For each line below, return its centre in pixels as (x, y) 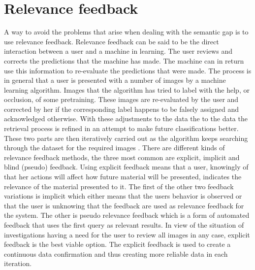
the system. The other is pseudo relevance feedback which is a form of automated (127, 215)
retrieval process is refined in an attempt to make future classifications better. (121, 128)
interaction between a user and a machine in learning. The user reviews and (118, 51)
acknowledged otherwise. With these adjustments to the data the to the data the (126, 118)
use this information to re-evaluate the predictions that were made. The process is (128, 70)
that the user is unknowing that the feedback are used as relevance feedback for (124, 205)
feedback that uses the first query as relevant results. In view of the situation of (124, 225)
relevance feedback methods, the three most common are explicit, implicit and (122, 157)
